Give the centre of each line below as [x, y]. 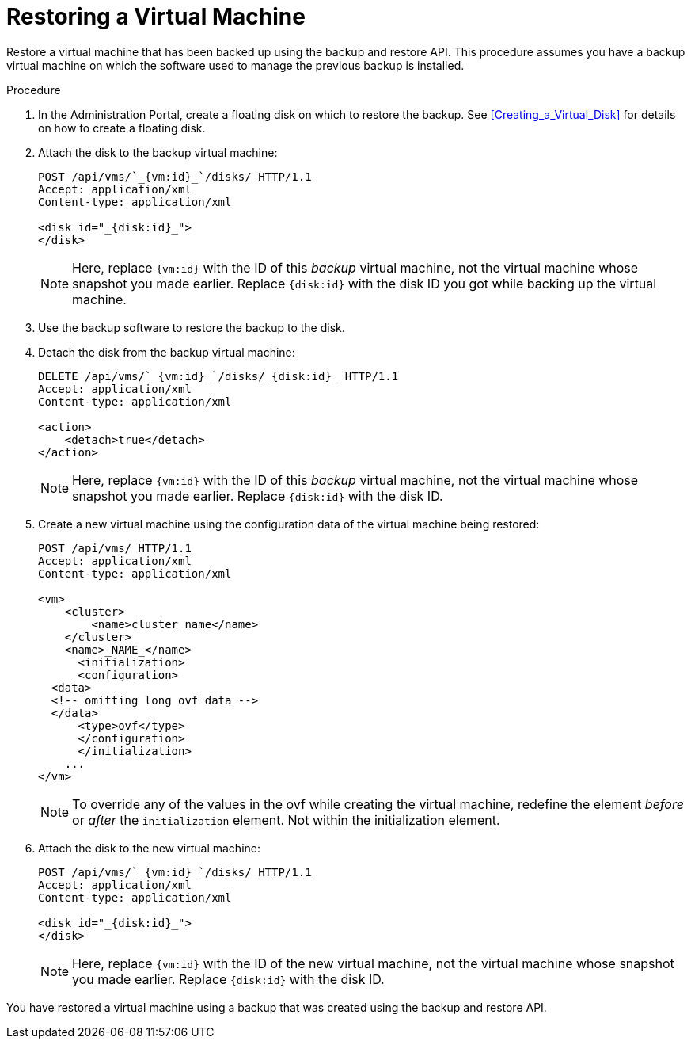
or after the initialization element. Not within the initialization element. [286, 820]
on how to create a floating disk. [122, 128]
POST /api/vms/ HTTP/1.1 [115, 548]
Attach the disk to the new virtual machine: [149, 848]
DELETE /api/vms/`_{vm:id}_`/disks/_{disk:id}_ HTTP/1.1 [218, 376]
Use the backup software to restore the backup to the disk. [192, 327]
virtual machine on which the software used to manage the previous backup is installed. [235, 65]
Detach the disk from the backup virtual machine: [167, 352]
